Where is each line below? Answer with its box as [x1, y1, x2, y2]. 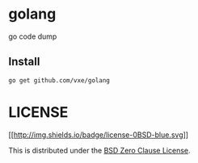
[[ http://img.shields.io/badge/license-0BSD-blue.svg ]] [8, 130, 188, 140]
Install [8, 55, 40, 69]
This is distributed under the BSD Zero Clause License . [8, 145, 192, 155]
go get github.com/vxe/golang [8, 76, 111, 85]
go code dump [8, 31, 57, 41]
